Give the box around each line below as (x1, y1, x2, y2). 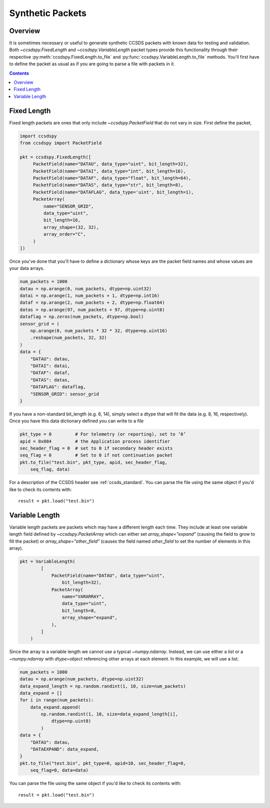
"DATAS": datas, (30, 377, 70, 383)
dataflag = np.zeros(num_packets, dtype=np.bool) (19, 314, 144, 319)
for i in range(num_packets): (19, 697, 94, 703)
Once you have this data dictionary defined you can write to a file (9, 418, 144, 424)
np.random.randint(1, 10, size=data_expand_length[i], (40, 711, 178, 717)
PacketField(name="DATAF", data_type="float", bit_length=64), (32, 176, 191, 181)
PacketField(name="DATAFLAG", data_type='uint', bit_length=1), (32, 189, 194, 195)
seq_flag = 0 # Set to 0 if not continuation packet (19, 452, 173, 458)
